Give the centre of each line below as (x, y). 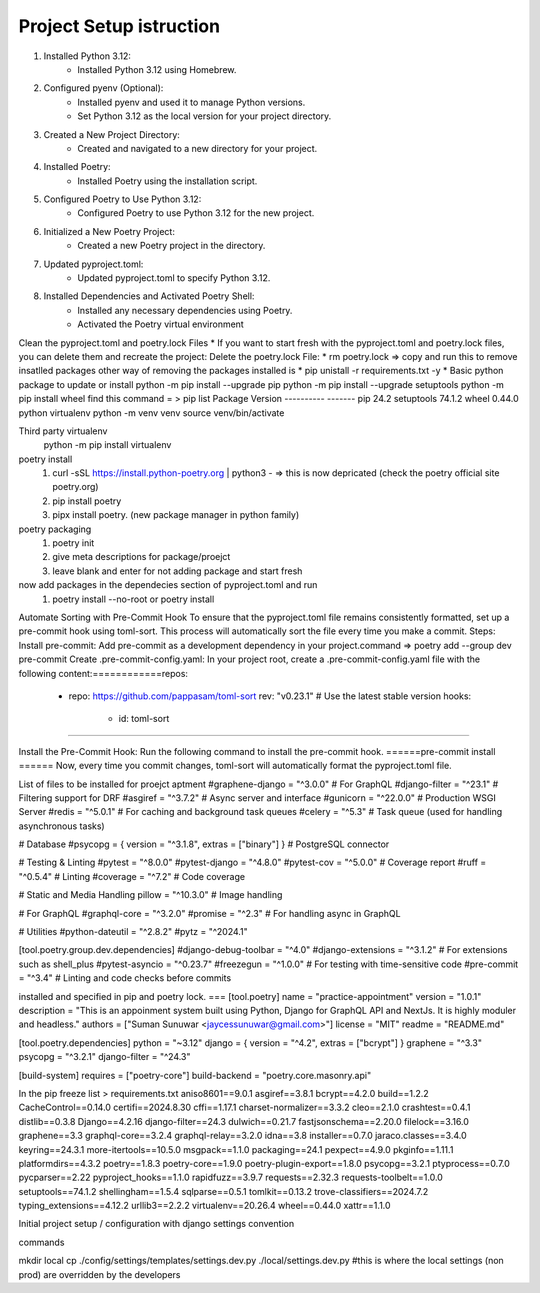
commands (41, 1242)
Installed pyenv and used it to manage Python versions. (191, 102)
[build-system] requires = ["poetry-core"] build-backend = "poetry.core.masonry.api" (195, 1075)
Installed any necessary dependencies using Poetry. (185, 310)
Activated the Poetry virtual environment (160, 324)
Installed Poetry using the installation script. (167, 181)
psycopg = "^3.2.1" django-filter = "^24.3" (104, 1057)
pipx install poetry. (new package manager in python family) (176, 515)
